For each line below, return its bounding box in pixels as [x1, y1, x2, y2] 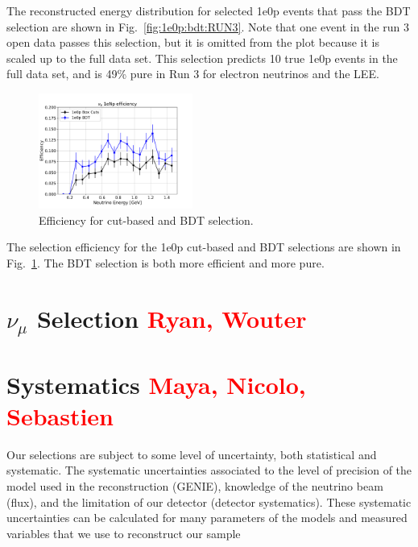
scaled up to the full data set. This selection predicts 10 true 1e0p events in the [6, 49, 398, 66]
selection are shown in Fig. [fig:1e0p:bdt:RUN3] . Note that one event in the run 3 [6, 18, 409, 35]
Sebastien [6, 399, 114, 432]
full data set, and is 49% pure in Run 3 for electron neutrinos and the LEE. [6, 65, 379, 82]
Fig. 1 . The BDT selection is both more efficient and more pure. [6, 254, 325, 271]
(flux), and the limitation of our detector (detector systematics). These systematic [6, 493, 412, 510]
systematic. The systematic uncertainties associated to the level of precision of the [6, 462, 412, 479]
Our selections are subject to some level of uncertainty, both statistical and [6, 445, 377, 462]
